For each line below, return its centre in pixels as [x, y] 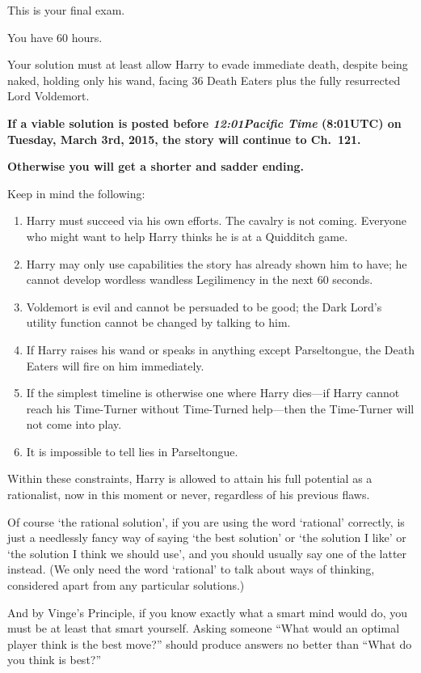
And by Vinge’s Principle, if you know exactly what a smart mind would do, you [208, 612]
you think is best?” [55, 660]
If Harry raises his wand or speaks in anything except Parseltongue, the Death [220, 349]
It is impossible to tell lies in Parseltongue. [132, 451]
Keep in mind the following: [76, 193]
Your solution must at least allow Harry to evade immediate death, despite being [208, 64]
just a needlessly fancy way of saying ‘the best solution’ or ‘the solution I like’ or [207, 538]
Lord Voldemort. [48, 96]
